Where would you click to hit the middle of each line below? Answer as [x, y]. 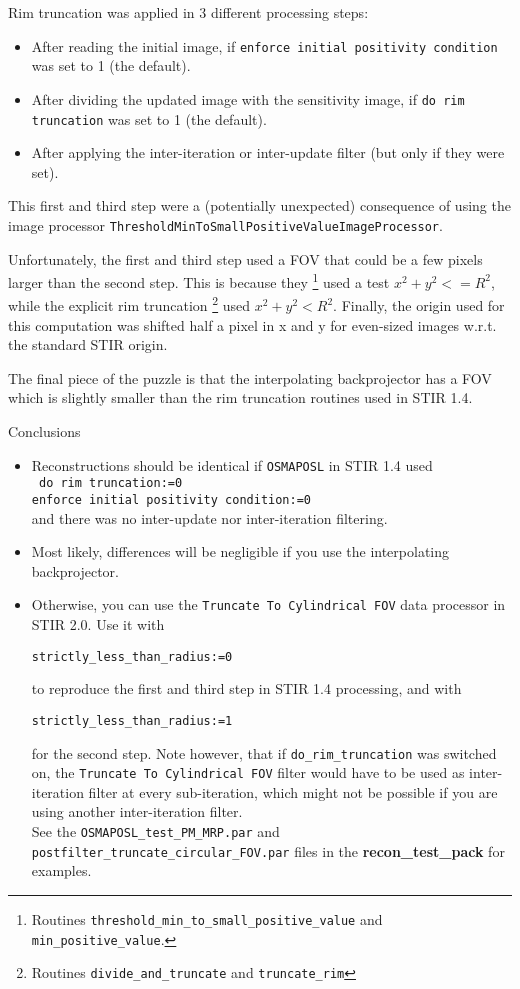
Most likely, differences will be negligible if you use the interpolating [240, 551]
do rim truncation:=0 [110, 483]
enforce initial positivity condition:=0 [171, 499]
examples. [61, 870]
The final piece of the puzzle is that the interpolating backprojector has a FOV [250, 377]
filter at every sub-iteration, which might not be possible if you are [293, 791]
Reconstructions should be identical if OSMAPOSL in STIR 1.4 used [232, 464]
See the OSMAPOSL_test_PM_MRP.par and [155, 831]
